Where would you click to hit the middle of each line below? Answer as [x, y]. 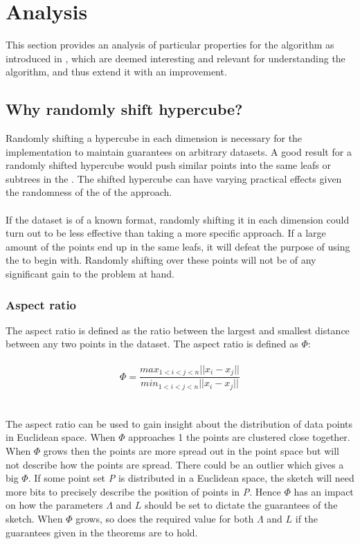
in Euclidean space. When [61, 437]
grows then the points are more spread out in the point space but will [191, 450]
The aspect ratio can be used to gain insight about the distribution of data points [179, 423]
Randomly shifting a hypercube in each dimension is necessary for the [154, 138]
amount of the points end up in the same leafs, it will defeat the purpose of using [178, 246]
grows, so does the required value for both [165, 518]
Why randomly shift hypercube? [124, 109]
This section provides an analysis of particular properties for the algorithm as [170, 45]
